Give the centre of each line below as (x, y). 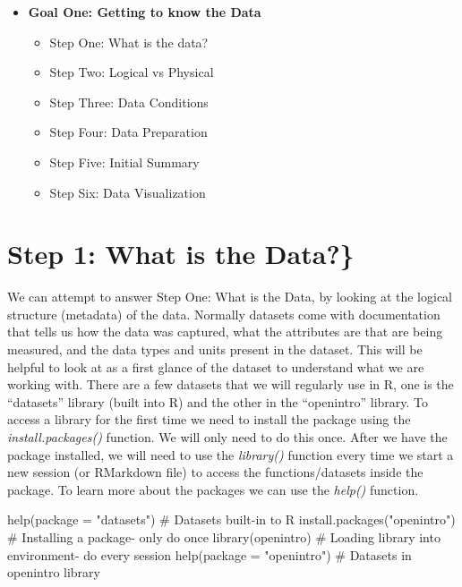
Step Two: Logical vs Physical (132, 72)
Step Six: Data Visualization (128, 192)
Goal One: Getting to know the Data (145, 12)
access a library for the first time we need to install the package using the (209, 419)
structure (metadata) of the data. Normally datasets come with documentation (224, 314)
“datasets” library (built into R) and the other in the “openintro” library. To (218, 401)
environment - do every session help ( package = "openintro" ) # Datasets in (210, 554)
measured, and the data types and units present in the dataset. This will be (215, 349)
